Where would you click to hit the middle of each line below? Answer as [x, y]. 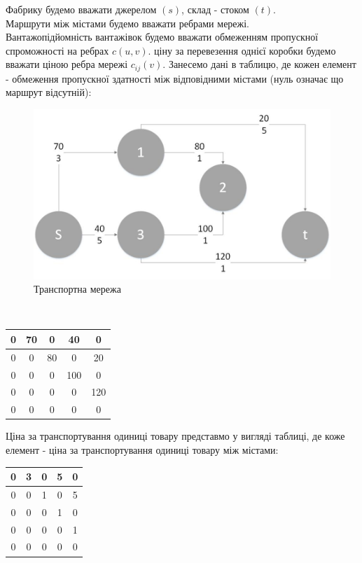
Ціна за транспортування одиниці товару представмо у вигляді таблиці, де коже [175, 436]
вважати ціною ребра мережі [67, 64]
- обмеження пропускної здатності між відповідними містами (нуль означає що [175, 78]
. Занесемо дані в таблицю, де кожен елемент [259, 64]
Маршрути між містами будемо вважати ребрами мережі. [128, 23]
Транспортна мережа [77, 289]
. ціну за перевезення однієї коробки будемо [242, 50]
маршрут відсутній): [49, 92]
